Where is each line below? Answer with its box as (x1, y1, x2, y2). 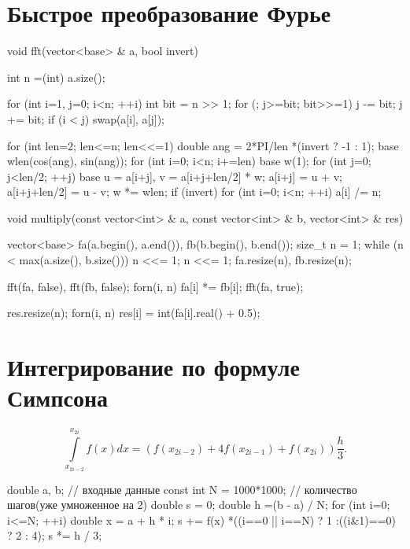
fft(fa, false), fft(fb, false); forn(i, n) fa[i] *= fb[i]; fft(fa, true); (7, 278, 304, 294)
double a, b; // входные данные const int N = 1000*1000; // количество (7, 481, 357, 497)
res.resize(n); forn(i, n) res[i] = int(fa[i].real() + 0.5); (7, 304, 260, 321)
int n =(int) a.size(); (7, 68, 105, 85)
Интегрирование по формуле (7, 351, 300, 383)
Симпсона (7, 381, 109, 414)
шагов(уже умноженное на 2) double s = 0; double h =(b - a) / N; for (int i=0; (7, 496, 390, 513)
